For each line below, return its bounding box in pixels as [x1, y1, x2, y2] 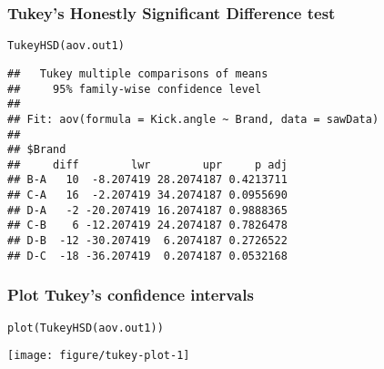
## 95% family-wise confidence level [7, 82, 262, 96]
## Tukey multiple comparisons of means [7, 67, 268, 80]
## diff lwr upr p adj [7, 158, 288, 171]
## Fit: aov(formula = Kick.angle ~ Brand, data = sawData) [7, 112, 379, 126]
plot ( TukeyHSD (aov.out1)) [7, 321, 164, 334]
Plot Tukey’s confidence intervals [7, 283, 254, 306]
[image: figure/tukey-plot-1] [7, 349, 190, 363]
